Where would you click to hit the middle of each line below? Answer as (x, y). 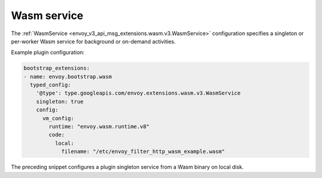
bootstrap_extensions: (57, 68)
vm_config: (58, 118)
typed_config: (51, 85)
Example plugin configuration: (48, 52)
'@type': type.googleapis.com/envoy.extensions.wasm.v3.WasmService (138, 93)
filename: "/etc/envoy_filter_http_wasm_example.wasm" (143, 152)
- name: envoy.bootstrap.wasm (68, 76)
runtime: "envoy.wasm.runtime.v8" (99, 127)
